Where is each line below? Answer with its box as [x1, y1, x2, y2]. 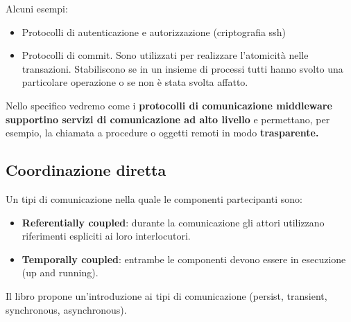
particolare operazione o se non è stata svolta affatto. [22, 75, 248, 89]
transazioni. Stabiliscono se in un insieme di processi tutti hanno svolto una [22, 61, 343, 75]
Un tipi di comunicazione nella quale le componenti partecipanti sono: [6, 191, 302, 206]
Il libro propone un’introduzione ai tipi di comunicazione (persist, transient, [6, 288, 327, 303]
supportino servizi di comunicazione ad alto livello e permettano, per [6, 111, 330, 126]
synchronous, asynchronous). [6, 302, 127, 316]
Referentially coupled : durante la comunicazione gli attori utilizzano [22, 215, 325, 229]
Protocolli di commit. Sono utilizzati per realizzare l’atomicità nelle [22, 48, 309, 62]
